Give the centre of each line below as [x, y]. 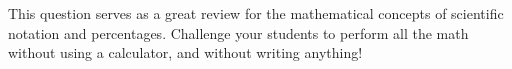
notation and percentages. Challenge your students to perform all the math [238, 32]
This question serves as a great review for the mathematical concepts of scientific [256, 13]
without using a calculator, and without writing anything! [185, 52]
